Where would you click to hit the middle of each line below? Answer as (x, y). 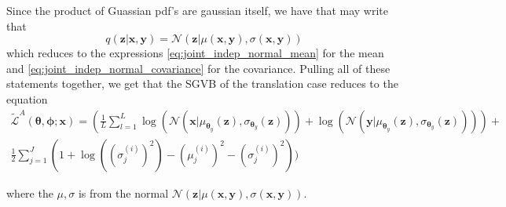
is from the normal (123, 192)
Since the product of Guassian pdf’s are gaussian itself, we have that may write (198, 10)
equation (27, 98)
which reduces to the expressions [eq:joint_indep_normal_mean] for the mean (195, 53)
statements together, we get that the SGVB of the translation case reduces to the (202, 84)
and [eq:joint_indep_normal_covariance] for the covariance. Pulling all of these (198, 68)
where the (30, 192)
